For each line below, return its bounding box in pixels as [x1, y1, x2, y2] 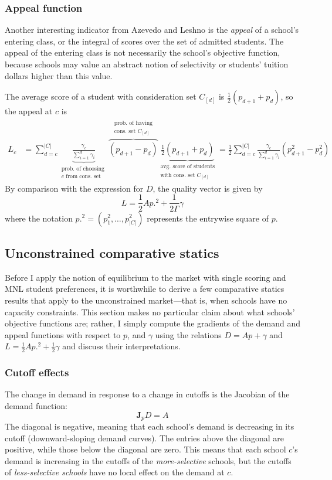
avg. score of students [160, 164, 215, 170]
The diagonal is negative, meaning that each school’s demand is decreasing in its [5, 420, 294, 432]
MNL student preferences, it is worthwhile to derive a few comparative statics [5, 282, 284, 295]
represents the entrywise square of [147, 212, 269, 224]
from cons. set [66, 173, 101, 180]
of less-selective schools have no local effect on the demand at [5, 466, 225, 478]
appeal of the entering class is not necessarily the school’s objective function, [5, 46, 280, 59]
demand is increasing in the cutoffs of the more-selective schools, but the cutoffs [5, 454, 292, 467]
